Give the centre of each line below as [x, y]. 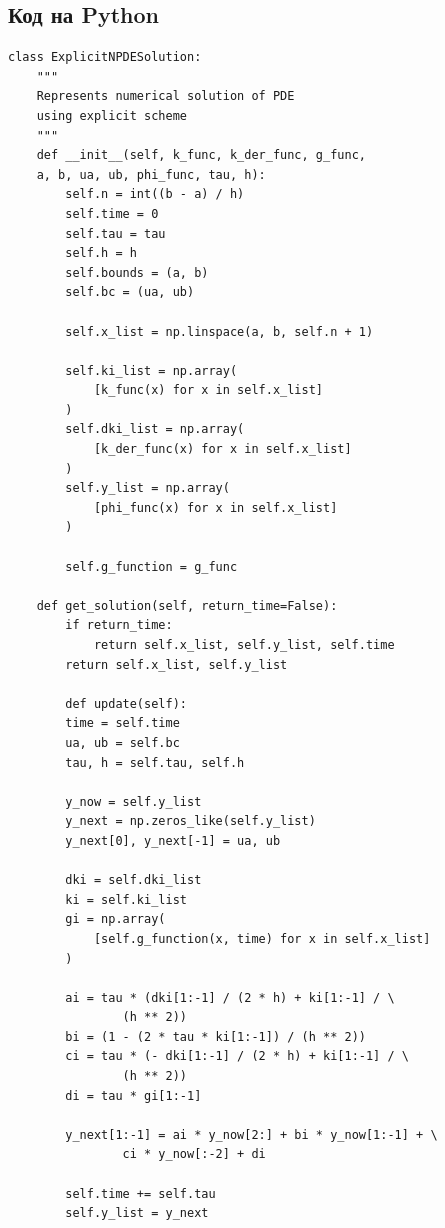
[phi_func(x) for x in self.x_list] [215, 507]
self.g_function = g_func [151, 566]
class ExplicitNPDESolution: [105, 57]
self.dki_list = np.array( [155, 429]
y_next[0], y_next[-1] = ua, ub [173, 840]
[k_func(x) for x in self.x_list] [208, 390]
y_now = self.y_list [133, 801]
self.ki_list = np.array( [151, 370]
